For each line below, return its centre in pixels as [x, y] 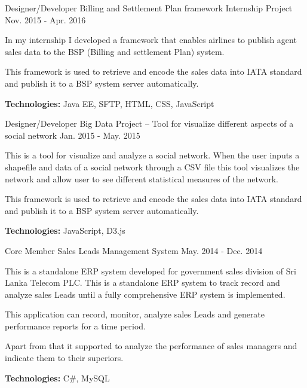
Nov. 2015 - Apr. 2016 [45, 19]
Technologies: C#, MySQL [57, 378]
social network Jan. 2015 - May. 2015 [73, 135]
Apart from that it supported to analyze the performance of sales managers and [151, 346]
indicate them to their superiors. [64, 358]
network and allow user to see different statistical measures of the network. [142, 178]
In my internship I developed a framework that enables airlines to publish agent [151, 40]
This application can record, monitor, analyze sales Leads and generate [135, 314]
